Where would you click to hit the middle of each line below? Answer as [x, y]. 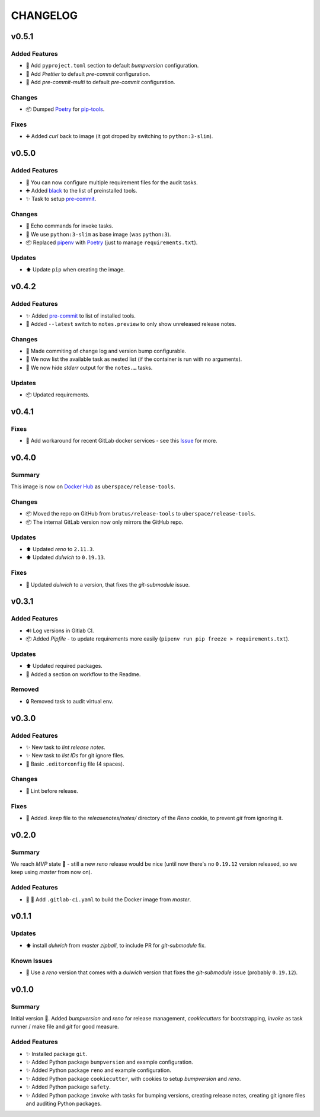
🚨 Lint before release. [52, 790]
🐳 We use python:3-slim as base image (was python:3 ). [98, 234]
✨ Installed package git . [56, 1054]
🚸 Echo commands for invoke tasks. [70, 226]
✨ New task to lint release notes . [66, 747]
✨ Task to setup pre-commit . [61, 199]
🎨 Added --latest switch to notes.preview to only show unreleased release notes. [131, 324]
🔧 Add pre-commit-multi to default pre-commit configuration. [100, 82]
